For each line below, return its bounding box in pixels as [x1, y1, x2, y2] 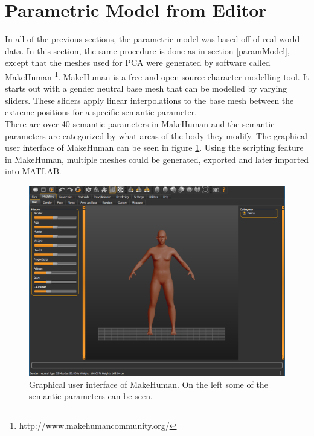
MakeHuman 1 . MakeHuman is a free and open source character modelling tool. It [5, 68, 309, 83]
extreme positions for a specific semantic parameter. [5, 106, 197, 118]
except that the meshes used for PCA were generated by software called [5, 56, 271, 69]
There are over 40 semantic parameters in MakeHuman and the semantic [5, 117, 275, 130]
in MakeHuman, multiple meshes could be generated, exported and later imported [5, 153, 309, 165]
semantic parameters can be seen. [29, 390, 153, 402]
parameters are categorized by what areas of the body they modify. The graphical [5, 129, 307, 142]
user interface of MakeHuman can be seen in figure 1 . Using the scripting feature [5, 141, 304, 154]
